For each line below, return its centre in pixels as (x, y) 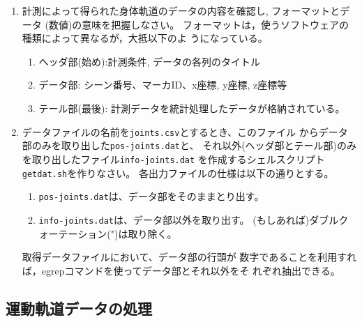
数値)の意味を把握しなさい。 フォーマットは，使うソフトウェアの (199, 24)
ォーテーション (73, 233)
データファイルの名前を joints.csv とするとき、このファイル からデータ (185, 131)
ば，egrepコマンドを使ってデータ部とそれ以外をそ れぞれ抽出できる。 (181, 270)
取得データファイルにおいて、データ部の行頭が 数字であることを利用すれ (189, 257)
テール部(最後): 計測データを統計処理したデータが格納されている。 (192, 108)
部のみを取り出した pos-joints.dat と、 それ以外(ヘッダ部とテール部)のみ (189, 145)
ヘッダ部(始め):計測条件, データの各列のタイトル (149, 61)
